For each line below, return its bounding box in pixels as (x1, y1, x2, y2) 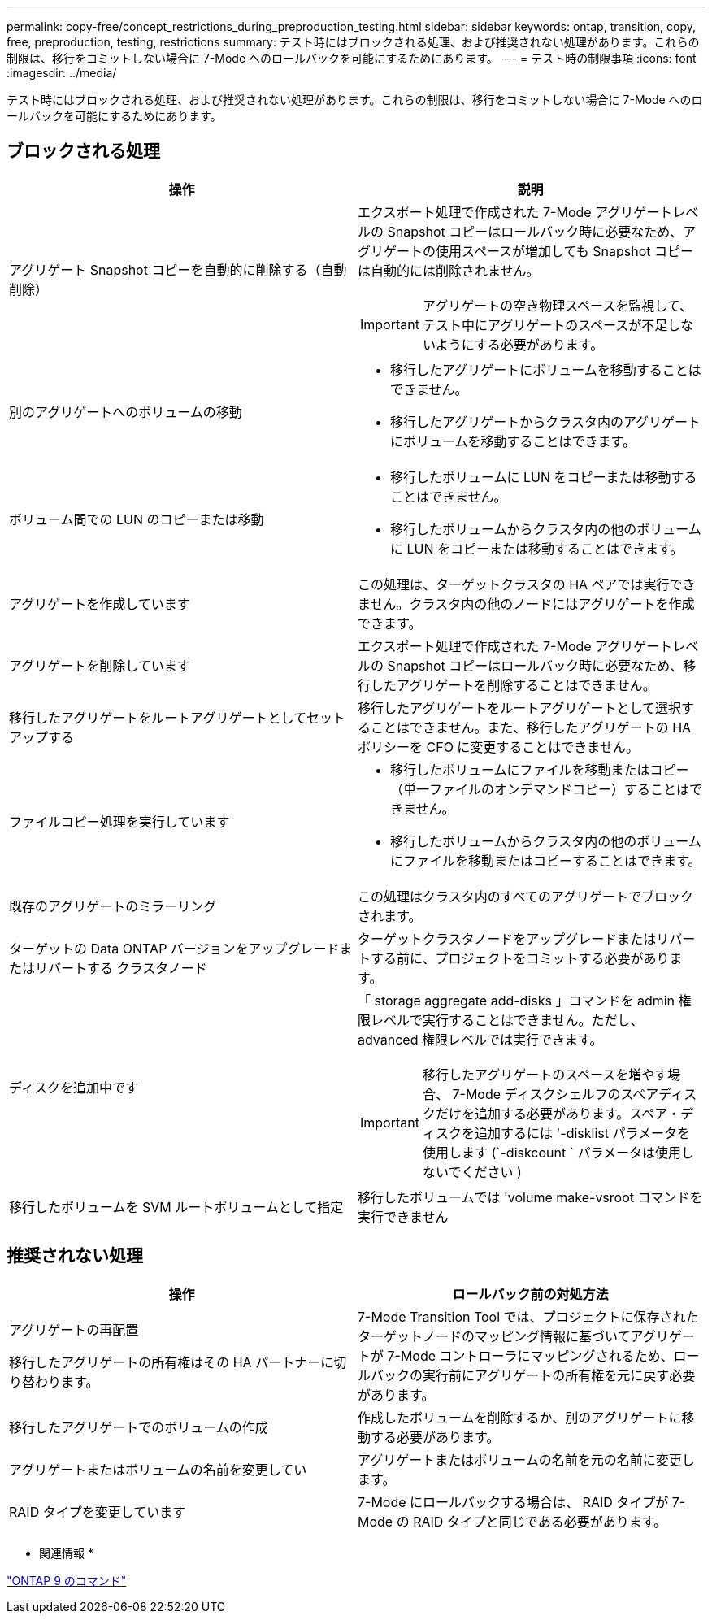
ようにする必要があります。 (435, 336, 604, 353)
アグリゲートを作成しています (9, 595, 190, 612)
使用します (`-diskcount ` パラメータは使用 (422, 1144, 681, 1161)
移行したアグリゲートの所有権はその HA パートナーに (9, 1353, 334, 1370)
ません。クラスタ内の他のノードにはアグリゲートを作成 (358, 595, 695, 612)
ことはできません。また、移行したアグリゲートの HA (371, 719, 692, 736)
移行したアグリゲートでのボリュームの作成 (9, 1418, 268, 1435)
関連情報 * (39, 1545, 93, 1560)
